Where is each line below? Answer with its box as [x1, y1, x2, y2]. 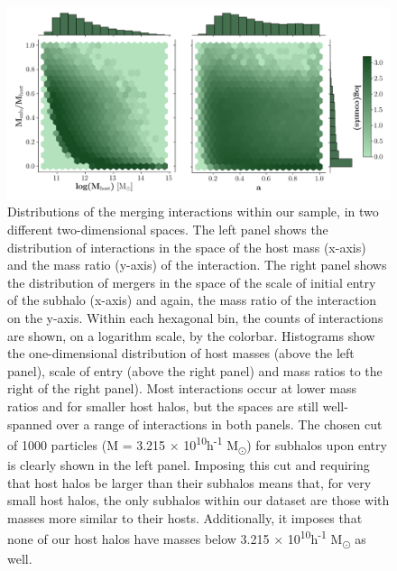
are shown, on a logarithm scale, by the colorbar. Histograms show [7, 326, 375, 345]
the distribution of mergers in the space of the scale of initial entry [7, 272, 376, 291]
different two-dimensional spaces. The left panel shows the [7, 220, 328, 239]
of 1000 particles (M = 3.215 [7, 435, 166, 454]
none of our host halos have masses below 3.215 [7, 529, 270, 548]
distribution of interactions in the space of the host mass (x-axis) [7, 237, 366, 256]
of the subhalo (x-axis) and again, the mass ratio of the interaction [7, 290, 377, 309]
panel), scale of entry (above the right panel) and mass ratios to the [7, 361, 383, 380]
